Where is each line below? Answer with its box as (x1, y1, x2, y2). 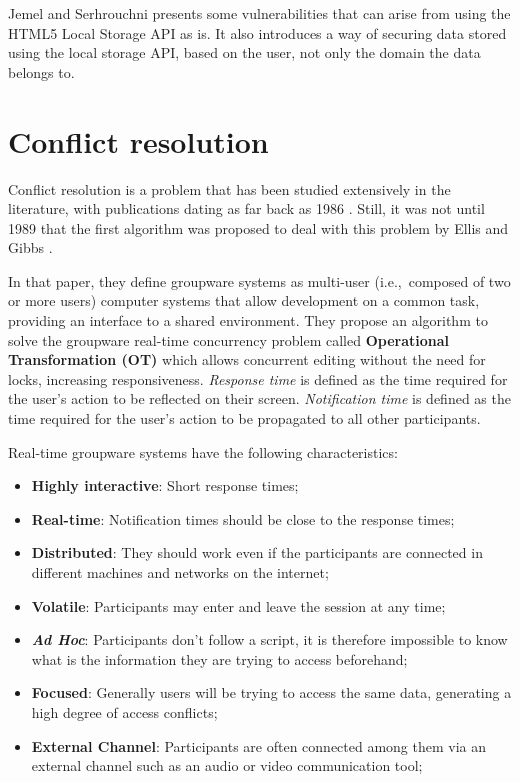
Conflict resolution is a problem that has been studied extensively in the (8, 178, 451, 199)
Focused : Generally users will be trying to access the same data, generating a (31, 682, 512, 703)
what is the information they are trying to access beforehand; (31, 648, 408, 669)
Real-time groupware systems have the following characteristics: (8, 441, 398, 462)
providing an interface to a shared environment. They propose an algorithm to (8, 310, 488, 331)
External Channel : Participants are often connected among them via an (31, 735, 487, 756)
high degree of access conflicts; (31, 701, 218, 722)
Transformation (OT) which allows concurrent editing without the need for (8, 349, 486, 370)
